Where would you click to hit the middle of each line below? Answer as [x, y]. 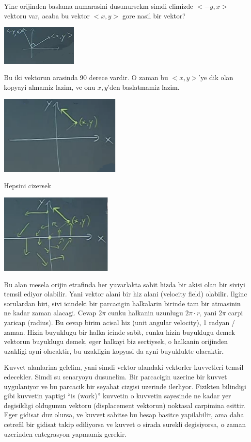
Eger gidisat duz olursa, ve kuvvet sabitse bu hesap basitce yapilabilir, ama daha [124, 415]
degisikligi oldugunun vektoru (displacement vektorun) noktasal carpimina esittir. [125, 405]
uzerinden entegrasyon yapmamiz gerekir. [65, 434]
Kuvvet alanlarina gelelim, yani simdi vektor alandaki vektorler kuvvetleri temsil [124, 367]
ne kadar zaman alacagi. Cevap [50, 313]
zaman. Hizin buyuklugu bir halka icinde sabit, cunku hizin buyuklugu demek [119, 332]
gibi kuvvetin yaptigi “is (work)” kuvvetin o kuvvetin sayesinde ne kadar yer [118, 396]
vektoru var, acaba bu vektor [47, 15]
